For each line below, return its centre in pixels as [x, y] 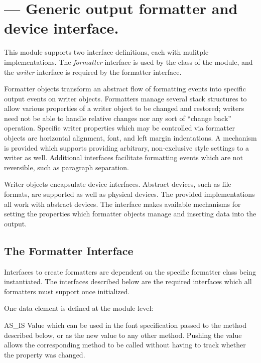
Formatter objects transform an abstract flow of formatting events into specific [125, 89]
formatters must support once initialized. [67, 291]
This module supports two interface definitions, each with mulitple [106, 52]
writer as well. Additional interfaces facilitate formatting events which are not [124, 157]
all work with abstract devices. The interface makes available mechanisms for [122, 204]
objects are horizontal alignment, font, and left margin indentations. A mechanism [130, 138]
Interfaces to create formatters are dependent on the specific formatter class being [130, 271]
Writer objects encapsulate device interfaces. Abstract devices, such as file [118, 184]
